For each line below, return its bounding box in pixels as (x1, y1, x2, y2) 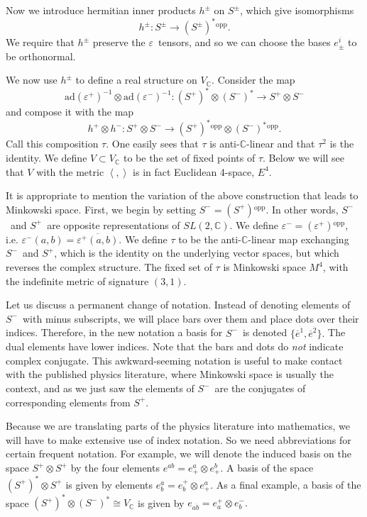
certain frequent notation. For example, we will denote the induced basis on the (6, 446, 351, 461)
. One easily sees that (106, 136, 199, 151)
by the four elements (70, 460, 160, 475)
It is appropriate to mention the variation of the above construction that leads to (6, 188, 358, 203)
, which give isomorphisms (240, 3, 354, 17)
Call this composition (6, 136, 99, 151)
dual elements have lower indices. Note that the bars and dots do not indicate (6, 339, 344, 354)
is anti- (209, 136, 240, 151)
